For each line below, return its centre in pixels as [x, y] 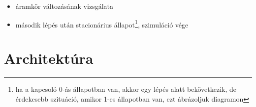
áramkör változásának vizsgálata [64, 6]
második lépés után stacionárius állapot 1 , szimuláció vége [102, 24]
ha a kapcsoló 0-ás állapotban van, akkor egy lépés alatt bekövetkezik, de [126, 89]
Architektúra [49, 58]
